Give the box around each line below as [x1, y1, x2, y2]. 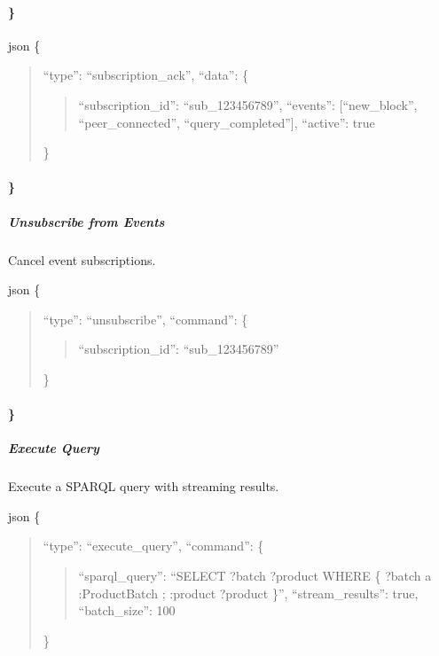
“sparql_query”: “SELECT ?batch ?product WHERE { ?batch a [78, 566, 432, 585]
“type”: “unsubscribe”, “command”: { [43, 309, 248, 328]
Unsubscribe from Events [8, 212, 165, 230]
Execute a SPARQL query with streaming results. [8, 477, 279, 496]
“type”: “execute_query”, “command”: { [43, 536, 264, 555]
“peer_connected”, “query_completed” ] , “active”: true [78, 113, 375, 131]
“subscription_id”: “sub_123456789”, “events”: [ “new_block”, [78, 95, 418, 113]
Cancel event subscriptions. [8, 250, 156, 269]
